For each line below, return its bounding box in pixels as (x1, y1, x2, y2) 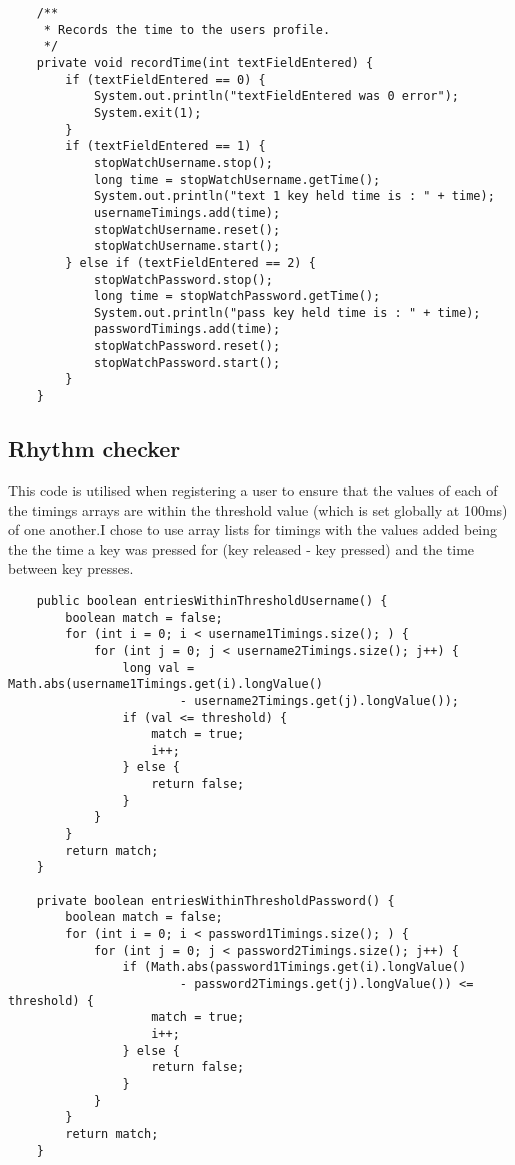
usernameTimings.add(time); (93, 205, 281, 220)
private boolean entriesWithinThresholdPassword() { (36, 893, 395, 908)
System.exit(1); (93, 105, 202, 120)
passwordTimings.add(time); (93, 322, 281, 337)
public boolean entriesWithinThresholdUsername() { (36, 593, 388, 608)
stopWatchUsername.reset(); (93, 222, 281, 237)
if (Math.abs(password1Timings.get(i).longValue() (122, 960, 467, 975)
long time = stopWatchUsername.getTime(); (93, 172, 381, 187)
